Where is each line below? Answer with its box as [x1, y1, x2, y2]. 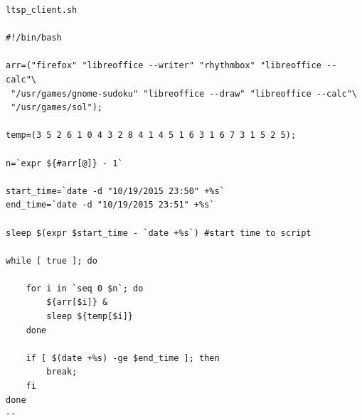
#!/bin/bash [6, 33, 62, 43]
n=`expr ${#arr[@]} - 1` [6, 158, 123, 168]
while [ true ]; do [6, 255, 97, 266]
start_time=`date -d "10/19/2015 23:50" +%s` [6, 185, 225, 196]
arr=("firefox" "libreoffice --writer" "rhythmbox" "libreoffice [6, 60, 321, 71]
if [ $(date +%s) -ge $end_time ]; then [26, 352, 220, 363]
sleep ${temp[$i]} [46, 311, 133, 322]
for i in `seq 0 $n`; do [26, 283, 144, 294]
